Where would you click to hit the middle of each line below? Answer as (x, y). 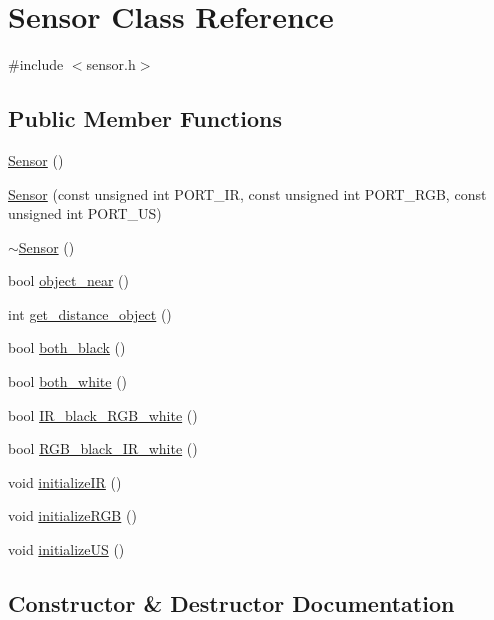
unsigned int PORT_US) (85, 213)
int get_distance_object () (90, 313)
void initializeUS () (66, 549)
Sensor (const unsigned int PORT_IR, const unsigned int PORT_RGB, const (247, 193)
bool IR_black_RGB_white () (103, 414)
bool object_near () (69, 280)
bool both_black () (67, 347)
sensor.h (111, 64)
